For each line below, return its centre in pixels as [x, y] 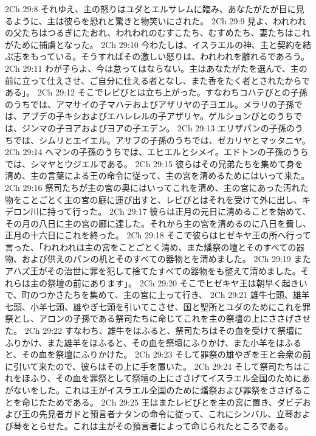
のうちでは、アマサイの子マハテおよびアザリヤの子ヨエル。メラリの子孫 [149, 104]
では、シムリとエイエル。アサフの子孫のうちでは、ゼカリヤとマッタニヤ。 [162, 140]
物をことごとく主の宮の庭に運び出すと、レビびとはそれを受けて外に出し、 [154, 199]
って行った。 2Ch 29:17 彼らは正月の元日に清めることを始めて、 [183, 211]
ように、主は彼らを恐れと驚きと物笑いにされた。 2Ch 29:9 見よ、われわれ [160, 20]
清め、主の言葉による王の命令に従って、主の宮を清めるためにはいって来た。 [157, 175]
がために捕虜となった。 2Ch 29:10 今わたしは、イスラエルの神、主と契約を [154, 44]
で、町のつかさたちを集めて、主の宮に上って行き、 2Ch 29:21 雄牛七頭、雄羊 [157, 295]
